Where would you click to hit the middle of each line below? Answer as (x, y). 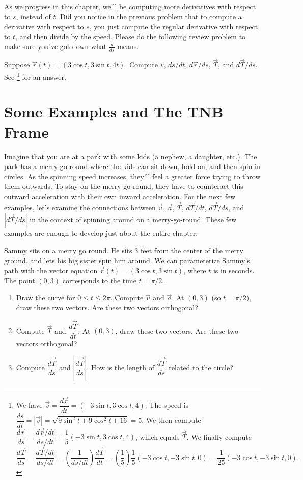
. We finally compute (219, 436)
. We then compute (171, 420)
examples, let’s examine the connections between (80, 207)
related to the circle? (201, 367)
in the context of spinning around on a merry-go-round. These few (133, 219)
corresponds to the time (99, 280)
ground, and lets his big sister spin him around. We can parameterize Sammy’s (127, 260)
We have (29, 405)
